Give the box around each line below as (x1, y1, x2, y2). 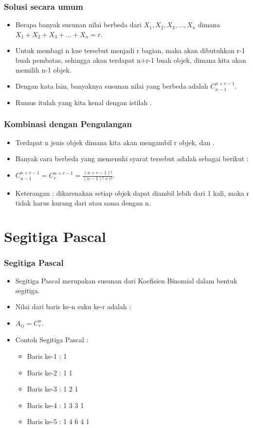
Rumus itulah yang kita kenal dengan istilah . (15, 97, 152, 107)
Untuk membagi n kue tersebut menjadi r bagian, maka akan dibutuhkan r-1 (15, 45, 245, 56)
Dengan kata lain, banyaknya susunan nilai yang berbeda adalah (15, 81, 208, 91)
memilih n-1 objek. (15, 64, 72, 74)
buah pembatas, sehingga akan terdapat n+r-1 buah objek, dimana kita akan (15, 55, 246, 65)
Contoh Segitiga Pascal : (15, 335, 89, 345)
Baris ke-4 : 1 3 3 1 (27, 400, 84, 410)
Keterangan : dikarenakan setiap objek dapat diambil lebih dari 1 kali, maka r (15, 188, 249, 198)
